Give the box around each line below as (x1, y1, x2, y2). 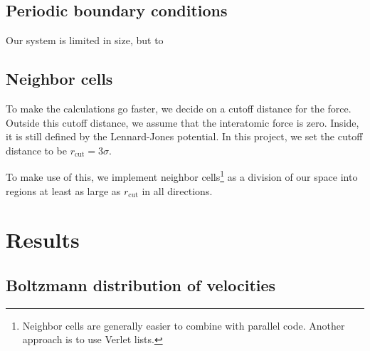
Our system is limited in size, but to (6, 33, 164, 48)
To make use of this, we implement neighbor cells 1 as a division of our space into (6, 167, 358, 184)
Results (6, 225, 80, 254)
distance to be (6, 142, 68, 157)
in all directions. (142, 183, 213, 198)
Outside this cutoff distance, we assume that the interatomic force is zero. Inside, (6, 115, 359, 130)
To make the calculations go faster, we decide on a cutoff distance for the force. (6, 101, 351, 115)
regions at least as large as (6, 183, 121, 198)
